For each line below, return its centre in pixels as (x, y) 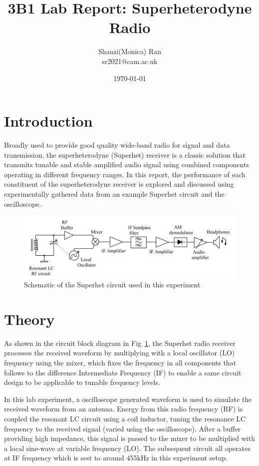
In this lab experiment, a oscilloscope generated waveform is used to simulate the (128, 399)
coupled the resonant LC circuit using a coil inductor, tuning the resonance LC (125, 419)
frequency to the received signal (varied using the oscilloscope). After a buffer (123, 428)
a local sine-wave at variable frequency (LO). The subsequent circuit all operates (127, 448)
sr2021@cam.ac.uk (130, 61)
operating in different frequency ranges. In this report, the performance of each (125, 174)
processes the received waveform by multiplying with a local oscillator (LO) (120, 353)
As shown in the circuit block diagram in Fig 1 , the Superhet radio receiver (120, 343)
